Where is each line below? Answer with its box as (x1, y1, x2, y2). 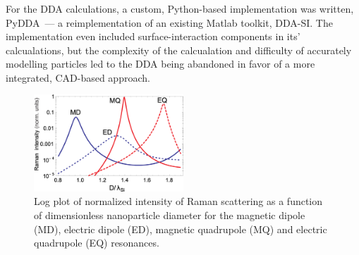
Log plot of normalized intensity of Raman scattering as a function (34, 194, 323, 209)
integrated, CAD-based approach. (6, 70, 150, 85)
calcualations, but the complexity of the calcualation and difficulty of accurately (6, 42, 352, 57)
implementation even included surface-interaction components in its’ (6, 29, 300, 44)
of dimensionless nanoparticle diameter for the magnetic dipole (34, 207, 305, 222)
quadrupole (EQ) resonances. (34, 235, 159, 250)
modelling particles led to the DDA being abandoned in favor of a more (6, 56, 315, 71)
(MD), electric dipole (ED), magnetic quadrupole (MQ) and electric (34, 221, 327, 236)
